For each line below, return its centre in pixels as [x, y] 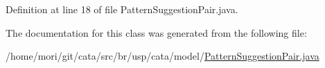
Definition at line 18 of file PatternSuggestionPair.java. [122, 9]
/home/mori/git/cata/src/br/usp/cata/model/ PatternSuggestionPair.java [162, 56]
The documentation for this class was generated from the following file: [156, 32]
